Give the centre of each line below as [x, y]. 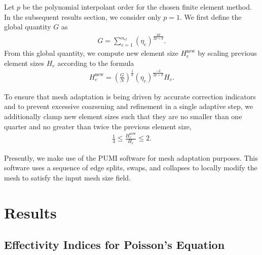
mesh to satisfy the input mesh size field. [68, 177]
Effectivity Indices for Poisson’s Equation [115, 245]
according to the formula [96, 63]
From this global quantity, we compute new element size [91, 53]
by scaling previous [227, 53]
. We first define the [211, 16]
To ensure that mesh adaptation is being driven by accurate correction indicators [130, 96]
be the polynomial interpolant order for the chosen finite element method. [137, 7]
